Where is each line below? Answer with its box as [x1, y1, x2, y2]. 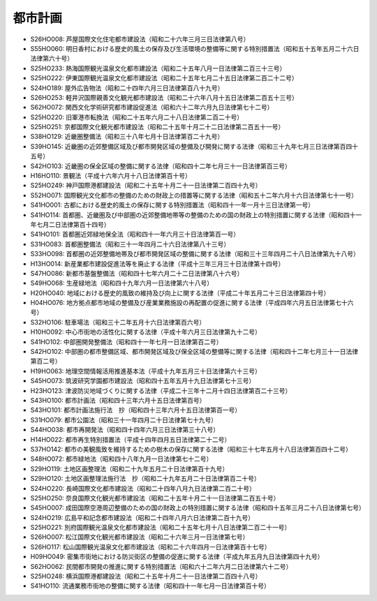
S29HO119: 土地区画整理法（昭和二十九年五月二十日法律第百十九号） [30, 464, 229, 473]
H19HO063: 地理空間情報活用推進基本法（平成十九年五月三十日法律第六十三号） [30, 366, 262, 375]
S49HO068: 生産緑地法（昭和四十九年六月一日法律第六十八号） [30, 279, 213, 288]
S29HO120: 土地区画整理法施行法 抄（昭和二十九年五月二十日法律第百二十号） [30, 475, 261, 483]
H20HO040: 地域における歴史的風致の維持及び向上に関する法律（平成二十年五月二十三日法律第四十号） [30, 288, 330, 297]
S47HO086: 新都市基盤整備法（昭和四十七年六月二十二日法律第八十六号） [30, 269, 244, 277]
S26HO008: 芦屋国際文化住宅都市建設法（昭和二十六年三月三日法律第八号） [30, 35, 250, 43]
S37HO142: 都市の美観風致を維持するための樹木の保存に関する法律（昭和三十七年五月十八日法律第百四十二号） [30, 445, 352, 453]
